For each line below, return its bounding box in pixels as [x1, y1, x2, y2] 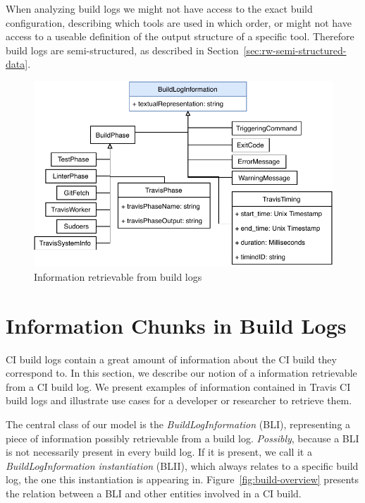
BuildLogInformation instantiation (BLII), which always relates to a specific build [6, 458, 359, 473]
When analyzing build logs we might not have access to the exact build [6, 1, 313, 16]
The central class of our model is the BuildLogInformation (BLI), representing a [6, 416, 351, 431]
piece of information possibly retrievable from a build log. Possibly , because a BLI [6, 430, 359, 445]
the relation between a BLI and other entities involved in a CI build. [6, 485, 302, 500]
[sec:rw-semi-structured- [243, 42, 347, 57]
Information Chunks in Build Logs [6, 310, 347, 339]
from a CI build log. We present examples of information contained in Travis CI [6, 379, 351, 394]
